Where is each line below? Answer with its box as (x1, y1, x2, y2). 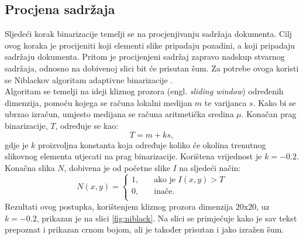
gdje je (5, 138, 29, 151)
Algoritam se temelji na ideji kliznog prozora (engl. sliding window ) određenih (5, 85, 284, 97)
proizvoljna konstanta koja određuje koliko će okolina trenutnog (38, 138, 266, 151)
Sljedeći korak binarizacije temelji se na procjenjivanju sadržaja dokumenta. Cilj (5, 28, 292, 40)
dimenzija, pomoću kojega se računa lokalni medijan (5, 96, 192, 108)
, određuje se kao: (55, 119, 119, 131)
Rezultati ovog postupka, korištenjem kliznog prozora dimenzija (5, 200, 233, 212)
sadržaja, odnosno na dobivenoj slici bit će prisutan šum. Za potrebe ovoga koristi (5, 62, 299, 74)
